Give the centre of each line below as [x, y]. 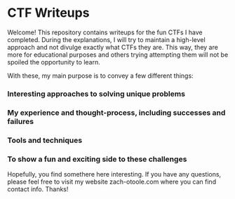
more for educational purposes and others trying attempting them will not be [118, 55]
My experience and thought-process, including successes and [116, 112]
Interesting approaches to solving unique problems [96, 94]
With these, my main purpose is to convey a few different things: [101, 76]
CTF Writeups [48, 13]
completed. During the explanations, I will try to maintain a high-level [106, 39]
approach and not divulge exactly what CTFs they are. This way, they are [113, 47]
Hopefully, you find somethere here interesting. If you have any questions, [114, 174]
